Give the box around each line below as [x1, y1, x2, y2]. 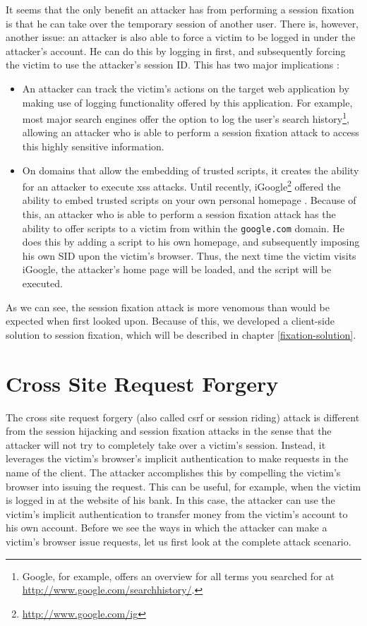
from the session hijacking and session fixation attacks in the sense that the [6, 423, 332, 438]
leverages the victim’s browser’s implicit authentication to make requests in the [6, 451, 349, 466]
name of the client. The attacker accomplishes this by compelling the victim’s [6, 464, 341, 479]
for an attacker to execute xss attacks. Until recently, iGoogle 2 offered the [22, 177, 341, 193]
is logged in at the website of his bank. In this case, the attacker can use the [6, 493, 335, 507]
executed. [22, 276, 63, 291]
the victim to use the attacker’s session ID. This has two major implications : [6, 57, 339, 72]
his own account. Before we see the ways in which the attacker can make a [6, 520, 327, 535]
